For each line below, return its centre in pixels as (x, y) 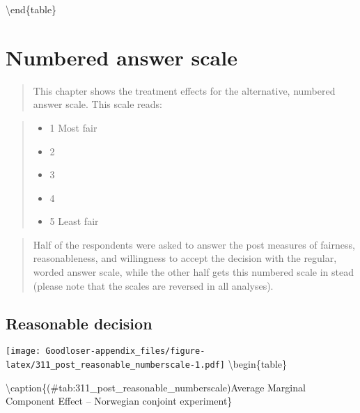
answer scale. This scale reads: (97, 104)
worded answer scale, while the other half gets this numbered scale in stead (194, 272)
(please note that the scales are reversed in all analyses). (153, 285)
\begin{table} (258, 364)
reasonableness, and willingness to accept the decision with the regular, (185, 258)
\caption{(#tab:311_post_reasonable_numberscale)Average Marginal (156, 387)
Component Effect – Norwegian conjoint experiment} (119, 401)
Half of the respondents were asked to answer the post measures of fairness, (194, 244)
